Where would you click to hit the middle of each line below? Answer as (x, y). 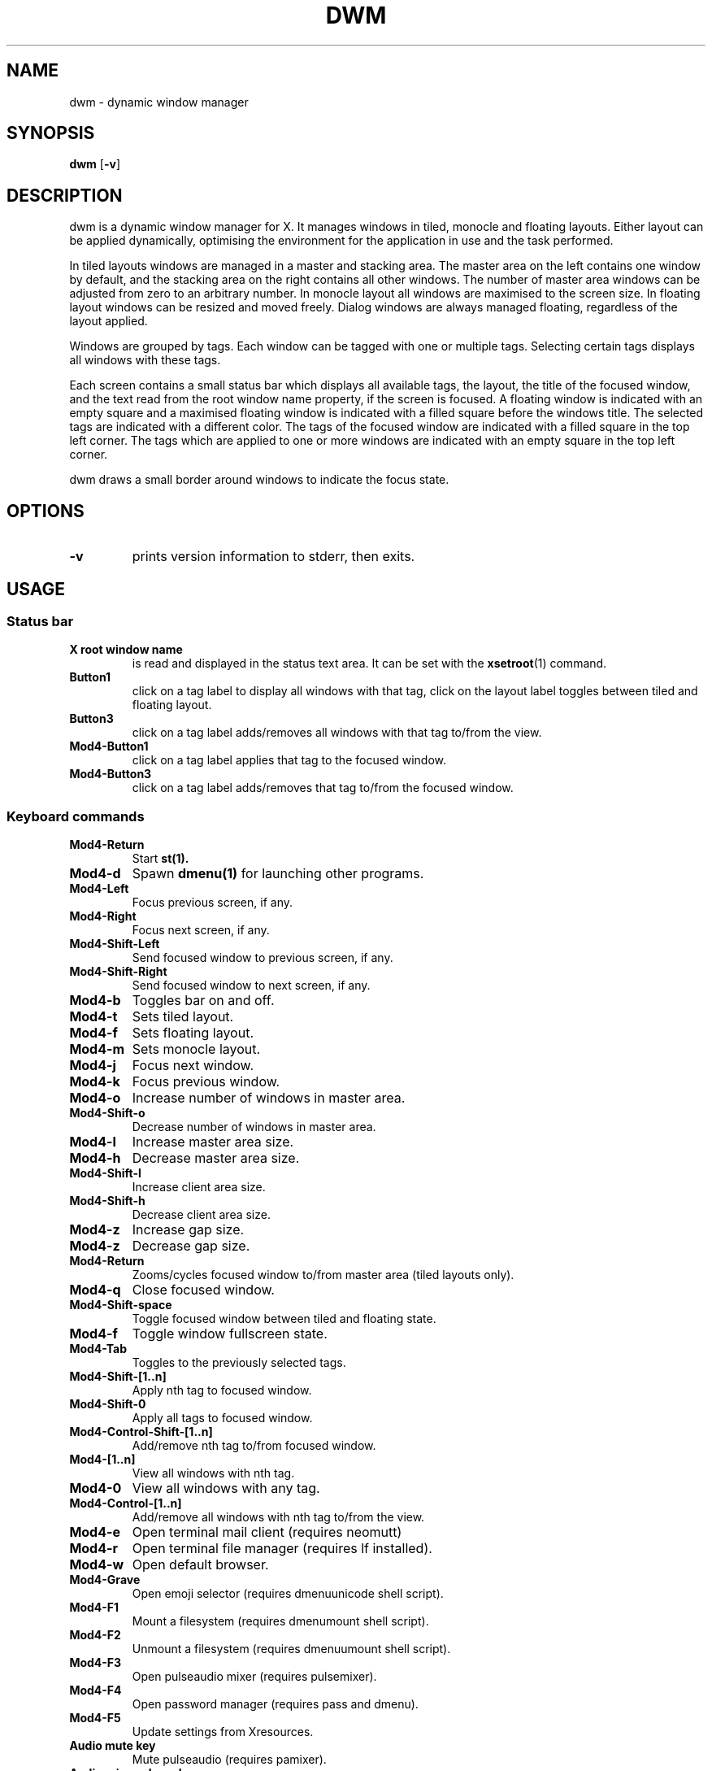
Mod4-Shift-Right (118, 972)
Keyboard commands (76, 816)
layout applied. (109, 321)
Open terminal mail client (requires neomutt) (267, 1532)
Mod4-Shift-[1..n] (118, 1377)
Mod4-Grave (105, 1580)
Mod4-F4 (96, 1690)
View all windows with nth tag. (213, 1473)
